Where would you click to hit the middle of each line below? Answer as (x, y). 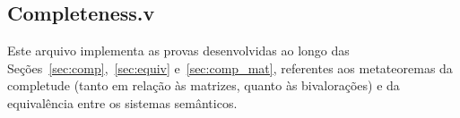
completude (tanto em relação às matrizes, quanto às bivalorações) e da (204, 85)
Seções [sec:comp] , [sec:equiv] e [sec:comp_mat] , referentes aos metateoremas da (230, 67)
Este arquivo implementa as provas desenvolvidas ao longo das (178, 51)
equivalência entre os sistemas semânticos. (122, 102)
